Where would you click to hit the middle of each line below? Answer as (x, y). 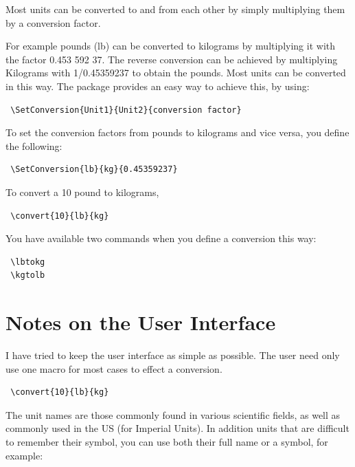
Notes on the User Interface (141, 322)
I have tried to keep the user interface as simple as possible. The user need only (173, 355)
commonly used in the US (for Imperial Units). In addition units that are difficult (177, 428)
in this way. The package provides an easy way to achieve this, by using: (158, 86)
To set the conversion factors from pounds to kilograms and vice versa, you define (177, 132)
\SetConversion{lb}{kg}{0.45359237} (94, 170)
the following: (34, 145)
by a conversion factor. (53, 22)
